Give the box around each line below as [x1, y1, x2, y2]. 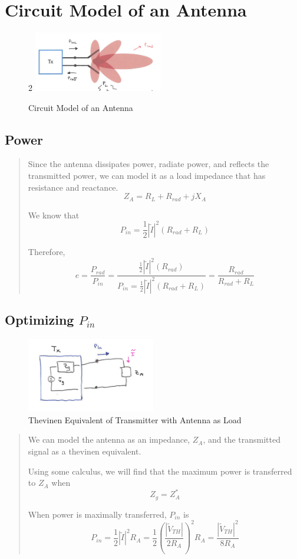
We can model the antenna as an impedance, [28, 433, 190, 446]
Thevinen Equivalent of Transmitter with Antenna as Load [28, 413, 242, 426]
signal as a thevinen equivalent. [28, 445, 141, 457]
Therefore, [28, 246, 65, 258]
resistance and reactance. [28, 181, 118, 193]
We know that [28, 208, 80, 221]
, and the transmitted [203, 433, 280, 446]
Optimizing [5, 310, 74, 329]
